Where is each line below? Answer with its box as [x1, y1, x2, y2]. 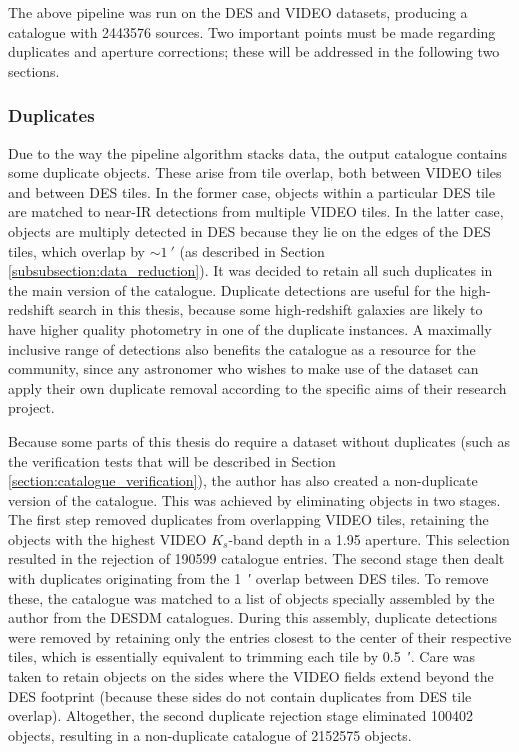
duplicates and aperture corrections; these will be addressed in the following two [8, 41, 500, 62]
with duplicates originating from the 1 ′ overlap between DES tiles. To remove [8, 568, 489, 589]
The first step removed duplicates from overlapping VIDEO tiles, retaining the [8, 509, 489, 530]
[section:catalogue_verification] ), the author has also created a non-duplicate [8, 470, 478, 491]
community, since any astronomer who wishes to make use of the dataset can [8, 358, 479, 379]
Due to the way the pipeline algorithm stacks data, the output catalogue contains [8, 142, 508, 163]
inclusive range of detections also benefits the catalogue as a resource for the [8, 338, 476, 359]
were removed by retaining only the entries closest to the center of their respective [8, 626, 512, 647]
